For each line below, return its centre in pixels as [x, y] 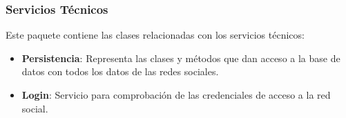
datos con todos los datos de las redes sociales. [120, 71]
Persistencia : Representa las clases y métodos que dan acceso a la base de [181, 58]
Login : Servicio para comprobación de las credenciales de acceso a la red [176, 95]
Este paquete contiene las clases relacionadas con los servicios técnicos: [155, 35]
